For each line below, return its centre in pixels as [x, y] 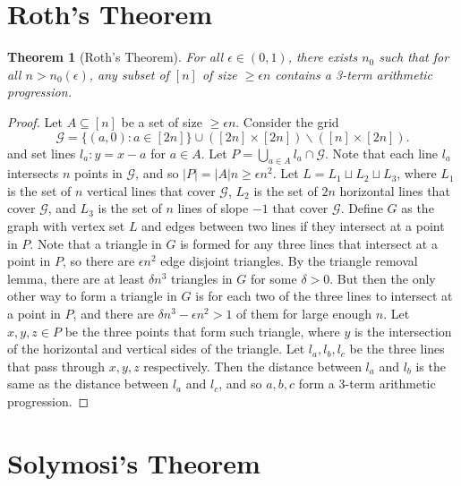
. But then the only [383, 278]
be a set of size [162, 121]
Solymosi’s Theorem [134, 462]
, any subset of [129, 74]
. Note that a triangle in [96, 243]
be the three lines [397, 349]
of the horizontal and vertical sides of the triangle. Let [156, 349]
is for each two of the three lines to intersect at [324, 296]
